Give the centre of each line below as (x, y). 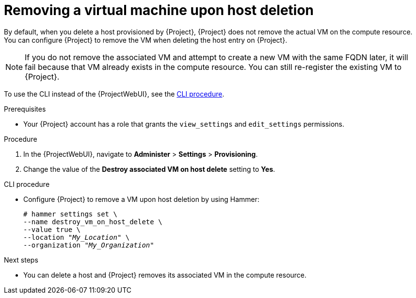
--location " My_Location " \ (77, 237)
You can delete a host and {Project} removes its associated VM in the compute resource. (165, 275)
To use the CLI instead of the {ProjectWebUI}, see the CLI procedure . (114, 94)
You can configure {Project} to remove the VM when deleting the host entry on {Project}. (146, 40)
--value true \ (52, 229)
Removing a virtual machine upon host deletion (159, 10)
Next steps (21, 260)
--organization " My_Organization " (89, 245)
